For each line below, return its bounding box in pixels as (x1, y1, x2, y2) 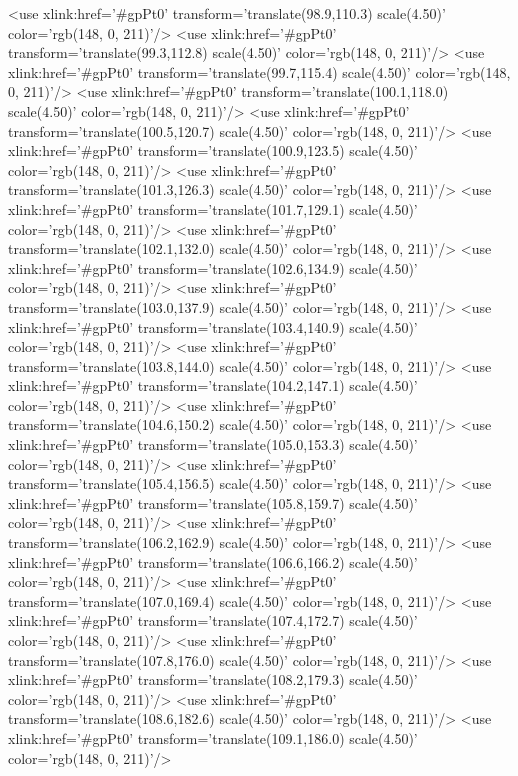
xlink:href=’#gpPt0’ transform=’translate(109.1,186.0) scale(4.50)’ (8, 727, 418, 748)
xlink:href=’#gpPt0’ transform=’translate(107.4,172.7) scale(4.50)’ (8, 610, 418, 631)
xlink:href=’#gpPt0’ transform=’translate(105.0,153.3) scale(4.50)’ (8, 434, 418, 455)
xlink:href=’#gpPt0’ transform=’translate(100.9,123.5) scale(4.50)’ (8, 140, 418, 161)
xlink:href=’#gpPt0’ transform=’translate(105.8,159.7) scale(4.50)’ (8, 492, 418, 513)
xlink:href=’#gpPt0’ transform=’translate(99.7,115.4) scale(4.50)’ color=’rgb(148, (8, 61, 511, 82)
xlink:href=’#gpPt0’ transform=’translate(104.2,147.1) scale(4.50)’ (8, 375, 418, 396)
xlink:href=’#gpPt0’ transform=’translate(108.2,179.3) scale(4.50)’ (8, 669, 418, 690)
